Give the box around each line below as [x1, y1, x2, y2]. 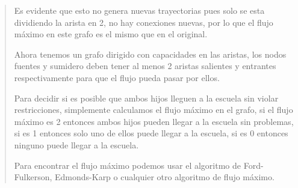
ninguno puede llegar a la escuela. [14, 138, 139, 151]
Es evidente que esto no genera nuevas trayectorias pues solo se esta [14, 4, 265, 16]
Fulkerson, [14, 171, 52, 183]
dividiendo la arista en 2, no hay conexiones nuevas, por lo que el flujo [14, 16, 273, 28]
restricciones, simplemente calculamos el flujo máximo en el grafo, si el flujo [14, 103, 293, 116]
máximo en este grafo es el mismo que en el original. [14, 28, 208, 40]
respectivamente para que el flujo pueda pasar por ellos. [14, 71, 220, 83]
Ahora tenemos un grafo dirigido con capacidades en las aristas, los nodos [14, 47, 287, 60]
